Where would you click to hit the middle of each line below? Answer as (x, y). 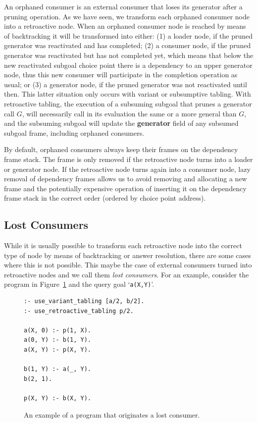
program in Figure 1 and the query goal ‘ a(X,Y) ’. (79, 284)
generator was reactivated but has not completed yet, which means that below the (129, 55)
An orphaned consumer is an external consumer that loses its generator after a (123, 6)
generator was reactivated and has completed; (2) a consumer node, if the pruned (128, 45)
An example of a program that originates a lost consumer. (112, 414)
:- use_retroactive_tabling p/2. (79, 311)
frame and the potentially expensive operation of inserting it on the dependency (125, 188)
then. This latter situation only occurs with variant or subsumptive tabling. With (128, 94)
